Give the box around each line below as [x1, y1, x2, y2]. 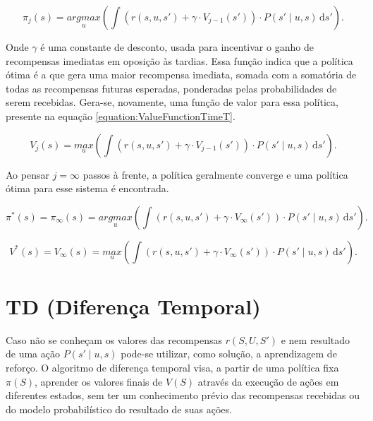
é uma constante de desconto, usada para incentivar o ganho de [40, 40, 314, 54]
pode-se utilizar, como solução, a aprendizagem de [121, 346, 337, 361]
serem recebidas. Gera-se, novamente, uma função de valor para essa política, [6, 95, 338, 109]
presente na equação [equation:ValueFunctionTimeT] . [6, 108, 236, 123]
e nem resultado [281, 332, 350, 347]
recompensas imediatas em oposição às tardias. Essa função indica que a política [6, 53, 353, 68]
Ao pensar [6, 167, 49, 182]
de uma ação [6, 346, 60, 361]
